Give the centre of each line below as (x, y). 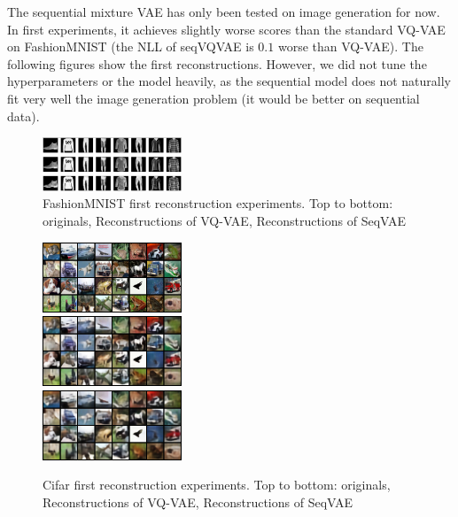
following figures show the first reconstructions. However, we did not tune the (217, 63)
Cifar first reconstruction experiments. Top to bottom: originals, (217, 485)
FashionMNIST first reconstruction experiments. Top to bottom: (218, 203)
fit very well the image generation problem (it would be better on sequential (213, 98)
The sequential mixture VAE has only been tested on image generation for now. (224, 12)
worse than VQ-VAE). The (350, 46)
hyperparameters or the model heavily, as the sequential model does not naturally (229, 81)
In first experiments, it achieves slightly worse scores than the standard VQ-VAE (226, 29)
